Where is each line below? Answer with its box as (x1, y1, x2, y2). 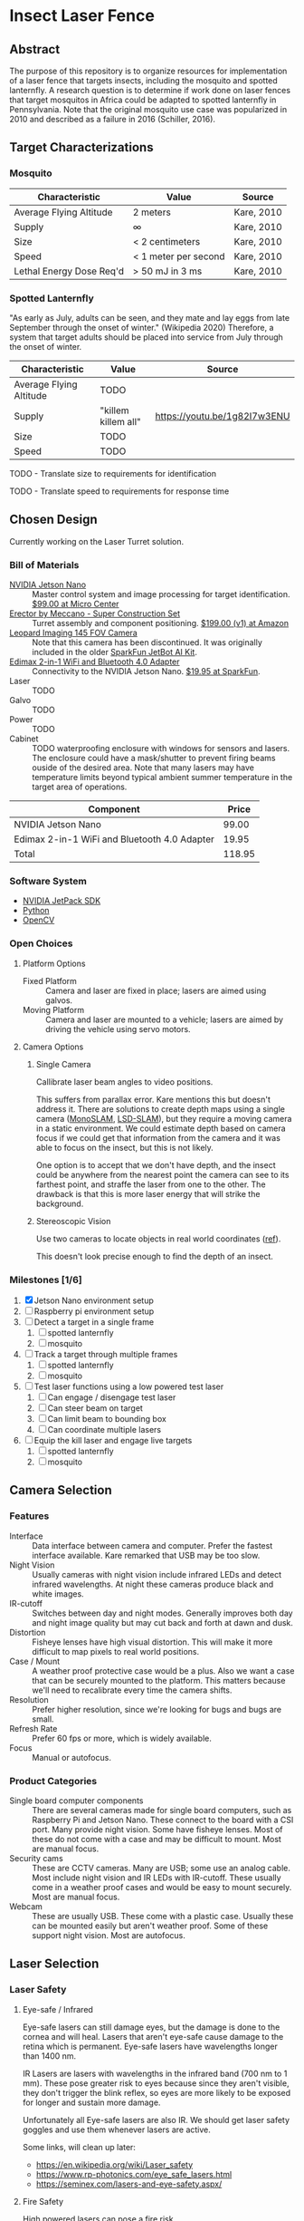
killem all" (100, 415, 142, 428)
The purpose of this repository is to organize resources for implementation (9, 65, 288, 76)
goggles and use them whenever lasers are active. (22, 2124, 211, 2135)
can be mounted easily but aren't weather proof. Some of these (32, 1920, 269, 1931)
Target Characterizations (9, 140, 154, 155)
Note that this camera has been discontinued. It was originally (32, 637, 262, 648)
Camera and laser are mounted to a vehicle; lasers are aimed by (44, 1014, 283, 1025)
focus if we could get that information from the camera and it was (35, 1132, 280, 1143)
